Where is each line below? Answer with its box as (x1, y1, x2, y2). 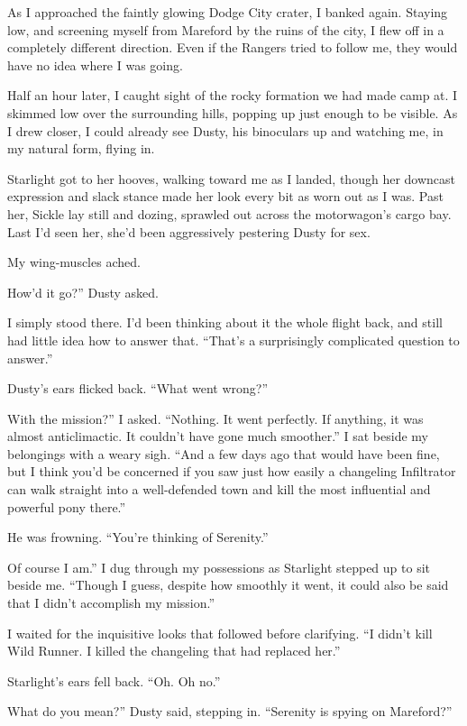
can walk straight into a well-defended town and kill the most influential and (7, 480, 431, 499)
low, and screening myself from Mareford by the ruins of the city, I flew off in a (7, 20, 444, 39)
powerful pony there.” (7, 497, 126, 516)
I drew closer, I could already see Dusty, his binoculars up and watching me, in (7, 121, 444, 140)
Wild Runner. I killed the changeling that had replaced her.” (7, 641, 341, 660)
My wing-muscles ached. (7, 253, 141, 271)
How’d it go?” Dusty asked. (7, 282, 159, 301)
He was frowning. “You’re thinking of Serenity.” (7, 528, 269, 547)
